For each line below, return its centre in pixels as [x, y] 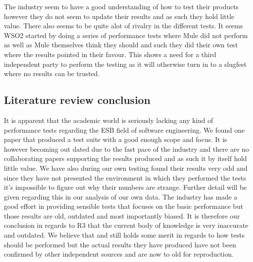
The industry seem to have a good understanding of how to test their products [121, 6]
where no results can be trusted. [52, 73]
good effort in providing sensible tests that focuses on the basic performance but [124, 206]
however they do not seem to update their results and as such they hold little [119, 16]
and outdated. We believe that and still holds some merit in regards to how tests [124, 235]
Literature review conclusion [77, 100]
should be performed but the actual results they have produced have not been [120, 244]
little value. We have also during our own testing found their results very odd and [126, 168]
